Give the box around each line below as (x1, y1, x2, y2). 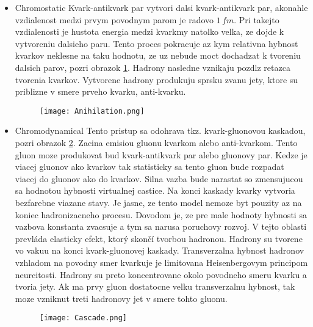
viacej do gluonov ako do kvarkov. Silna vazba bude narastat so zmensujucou (15, 172, 303, 185)
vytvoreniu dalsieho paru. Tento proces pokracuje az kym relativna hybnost (15, 37, 298, 50)
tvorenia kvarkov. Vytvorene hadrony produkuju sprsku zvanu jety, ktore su (15, 73, 298, 86)
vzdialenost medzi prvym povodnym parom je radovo (15, 13, 214, 26)
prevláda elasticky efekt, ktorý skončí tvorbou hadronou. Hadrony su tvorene (15, 232, 303, 244)
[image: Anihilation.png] (39, 106, 145, 116)
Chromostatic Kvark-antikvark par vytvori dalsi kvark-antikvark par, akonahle (15, 1, 308, 13)
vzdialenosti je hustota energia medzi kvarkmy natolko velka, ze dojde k (15, 25, 284, 38)
